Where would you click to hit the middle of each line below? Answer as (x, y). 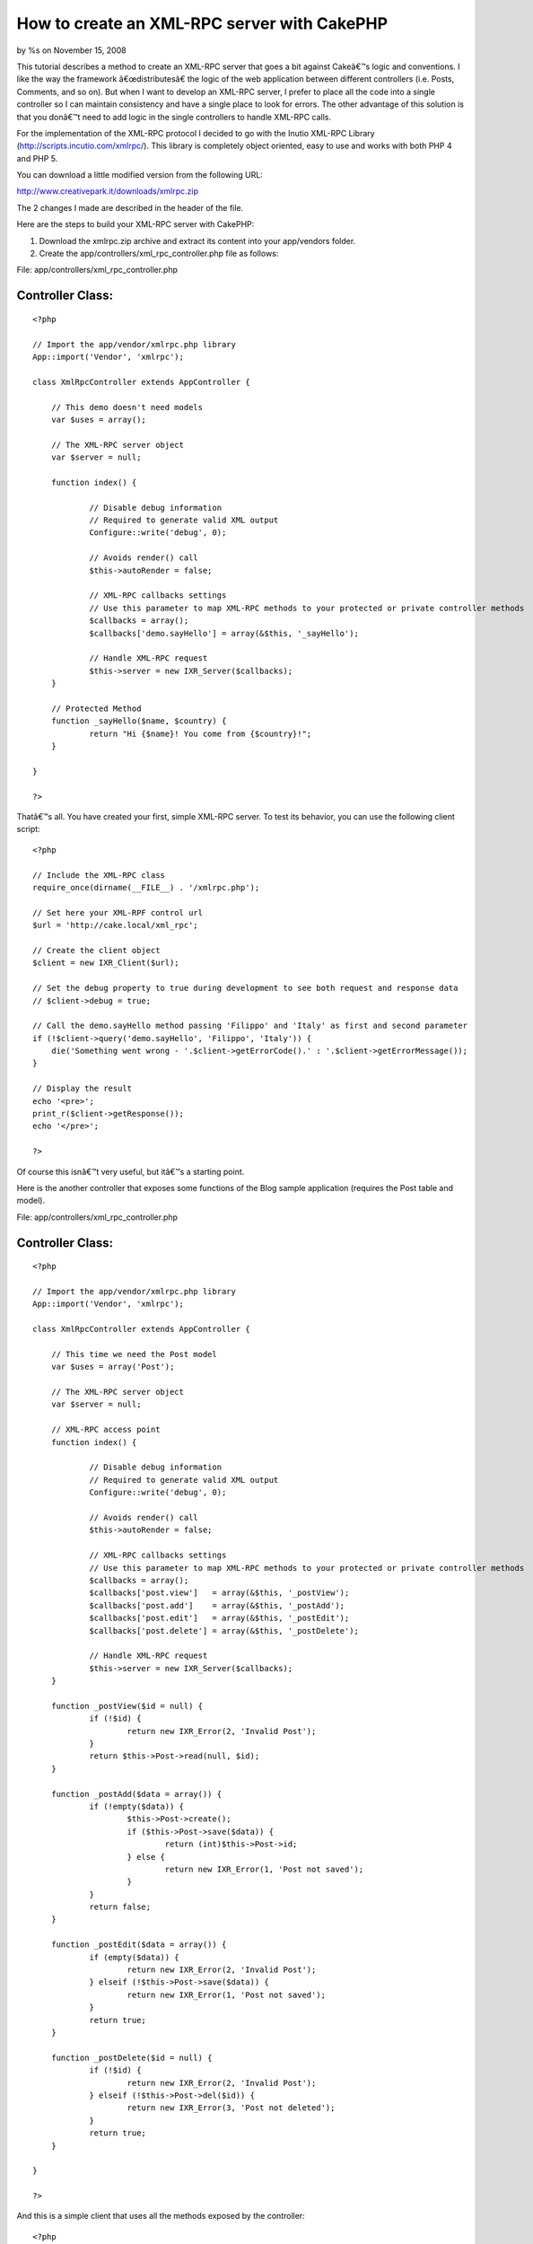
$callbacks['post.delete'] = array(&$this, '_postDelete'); (224, 1630)
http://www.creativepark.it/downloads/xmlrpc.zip (108, 191)
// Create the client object (96, 950)
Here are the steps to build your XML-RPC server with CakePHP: (135, 224)
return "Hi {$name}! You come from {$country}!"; (201, 733)
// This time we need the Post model (134, 1354)
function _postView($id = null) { (127, 1706)
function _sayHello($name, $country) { (139, 721)
